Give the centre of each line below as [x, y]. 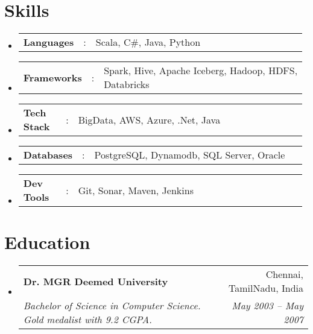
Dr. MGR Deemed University [96, 281]
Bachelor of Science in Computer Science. [112, 306]
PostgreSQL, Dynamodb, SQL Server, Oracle [190, 155]
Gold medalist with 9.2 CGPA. [87, 320]
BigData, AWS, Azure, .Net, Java [149, 119]
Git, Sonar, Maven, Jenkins [136, 190]
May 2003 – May [267, 306]
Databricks [127, 84]
